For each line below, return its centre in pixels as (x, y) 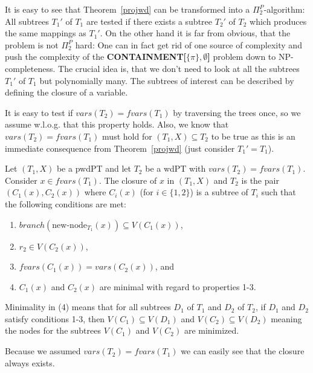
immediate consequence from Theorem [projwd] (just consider (120, 148)
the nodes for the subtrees (53, 330)
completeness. (30, 68)
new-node (69, 225)
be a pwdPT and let (94, 168)
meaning (286, 318)
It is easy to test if (39, 112)
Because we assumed (43, 351)
